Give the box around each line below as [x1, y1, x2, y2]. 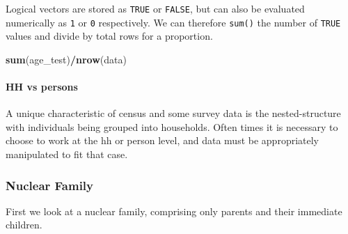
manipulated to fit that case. [6, 147, 128, 162]
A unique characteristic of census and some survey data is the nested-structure [6, 106, 341, 120]
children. [6, 217, 42, 232]
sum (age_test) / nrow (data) [6, 52, 127, 66]
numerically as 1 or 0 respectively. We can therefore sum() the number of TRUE [6, 15, 341, 29]
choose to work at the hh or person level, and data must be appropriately [6, 133, 319, 148]
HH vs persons [6, 79, 78, 94]
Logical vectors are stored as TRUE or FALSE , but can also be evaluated [6, 1, 305, 15]
